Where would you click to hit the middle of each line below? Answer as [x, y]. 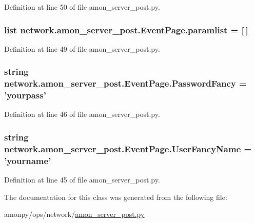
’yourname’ [28, 160]
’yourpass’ [25, 95]
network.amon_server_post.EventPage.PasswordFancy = [125, 83]
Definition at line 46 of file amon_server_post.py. [82, 114]
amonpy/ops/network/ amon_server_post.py [74, 214]
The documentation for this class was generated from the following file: [116, 197]
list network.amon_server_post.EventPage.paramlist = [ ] [126, 29]
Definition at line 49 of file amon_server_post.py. [82, 48]
